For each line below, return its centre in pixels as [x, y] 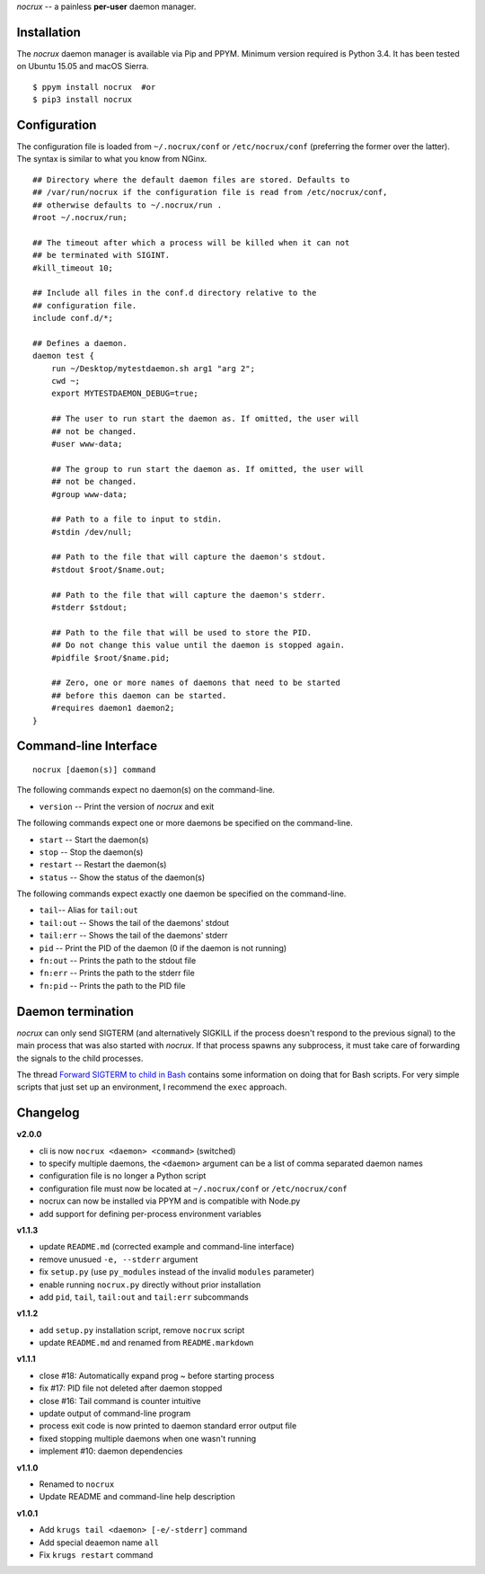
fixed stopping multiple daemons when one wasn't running [148, 1438]
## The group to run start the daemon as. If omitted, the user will [207, 469]
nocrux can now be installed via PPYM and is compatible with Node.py [170, 1201]
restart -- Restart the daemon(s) [103, 865]
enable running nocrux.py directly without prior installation [150, 1285]
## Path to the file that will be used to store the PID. [181, 632]
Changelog [48, 1113]
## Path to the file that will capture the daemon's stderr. [189, 595]
